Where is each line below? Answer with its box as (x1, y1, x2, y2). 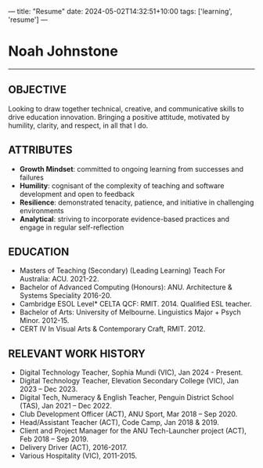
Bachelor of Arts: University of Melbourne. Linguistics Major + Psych (19, 307, 241, 317)
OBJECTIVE (8, 83, 67, 96)
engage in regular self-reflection (19, 223, 124, 232)
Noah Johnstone (8, 42, 119, 60)
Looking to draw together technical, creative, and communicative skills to (8, 103, 244, 113)
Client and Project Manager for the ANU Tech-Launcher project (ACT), (19, 426, 247, 436)
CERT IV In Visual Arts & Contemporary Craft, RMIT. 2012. (19, 325, 206, 334)
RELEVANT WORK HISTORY (8, 346, 146, 360)
